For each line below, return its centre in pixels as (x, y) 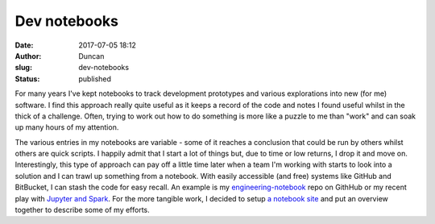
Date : (24, 45)
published (95, 79)
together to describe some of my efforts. (83, 210)
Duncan (91, 56)
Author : (28, 56)
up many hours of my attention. (67, 127)
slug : (23, 68)
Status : (27, 79)
